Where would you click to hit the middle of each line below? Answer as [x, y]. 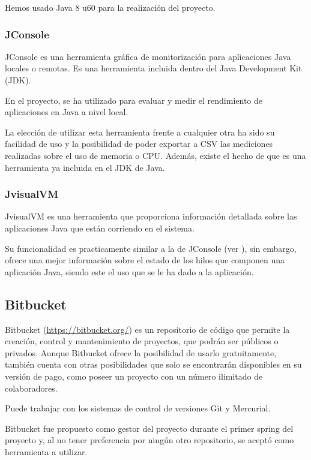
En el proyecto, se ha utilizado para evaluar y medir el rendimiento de [134, 100]
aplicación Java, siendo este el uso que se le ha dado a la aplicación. [129, 271]
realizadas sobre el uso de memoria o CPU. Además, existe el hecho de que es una [155, 155]
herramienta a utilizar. [46, 451]
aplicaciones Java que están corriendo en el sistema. [100, 228]
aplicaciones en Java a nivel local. [67, 112]
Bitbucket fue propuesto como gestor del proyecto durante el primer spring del [149, 428]
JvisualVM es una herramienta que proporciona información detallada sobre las [151, 216]
